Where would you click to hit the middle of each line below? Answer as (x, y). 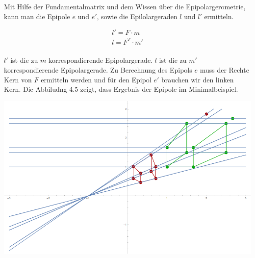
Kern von (18, 79)
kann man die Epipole (37, 16)
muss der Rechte (224, 69)
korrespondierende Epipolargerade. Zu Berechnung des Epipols (98, 69)
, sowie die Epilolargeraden (137, 16)
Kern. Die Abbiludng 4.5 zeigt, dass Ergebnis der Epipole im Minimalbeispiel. (121, 89)
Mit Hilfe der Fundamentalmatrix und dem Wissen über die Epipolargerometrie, (125, 6)
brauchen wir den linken (197, 79)
